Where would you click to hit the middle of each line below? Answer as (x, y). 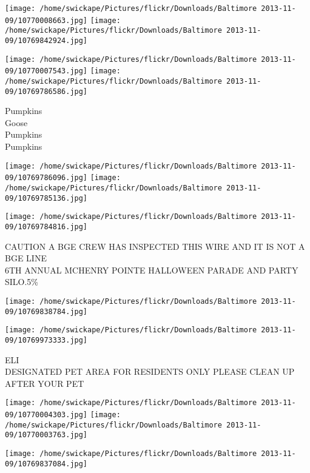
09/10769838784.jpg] (46, 311)
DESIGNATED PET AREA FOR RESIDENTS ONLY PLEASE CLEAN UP (150, 371)
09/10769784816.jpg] (46, 226)
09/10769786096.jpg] (46, 178)
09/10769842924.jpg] (46, 40)
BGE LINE (26, 258)
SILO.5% (22, 282)
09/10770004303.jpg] (46, 415)
